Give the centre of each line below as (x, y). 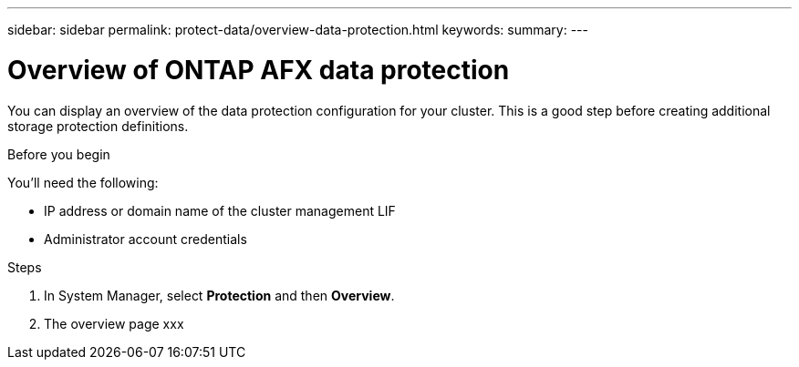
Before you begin (59, 154)
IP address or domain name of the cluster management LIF (220, 210)
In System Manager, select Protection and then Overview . (219, 295)
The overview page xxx (114, 323)
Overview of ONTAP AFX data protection (259, 70)
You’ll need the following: (83, 182)
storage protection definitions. (98, 126)
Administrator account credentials (145, 239)
